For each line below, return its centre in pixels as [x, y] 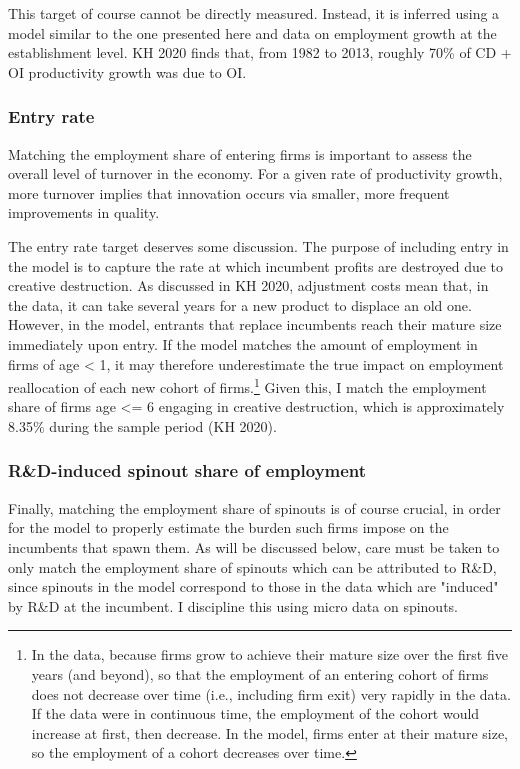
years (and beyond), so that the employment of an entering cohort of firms [260, 673]
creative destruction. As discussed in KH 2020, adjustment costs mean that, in [248, 285]
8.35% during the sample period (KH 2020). [142, 425]
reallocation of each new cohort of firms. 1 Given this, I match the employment [247, 385]
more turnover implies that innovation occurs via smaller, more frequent [229, 192]
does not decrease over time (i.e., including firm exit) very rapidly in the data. [271, 693]
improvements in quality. [84, 212]
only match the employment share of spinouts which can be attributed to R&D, [252, 566]
